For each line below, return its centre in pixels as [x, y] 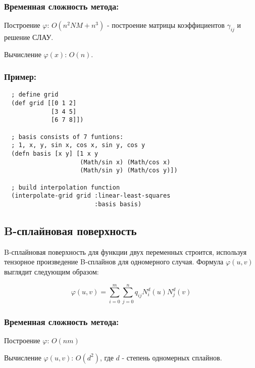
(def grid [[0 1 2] [44, 103]
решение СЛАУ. [29, 37]
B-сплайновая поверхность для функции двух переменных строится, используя [125, 251]
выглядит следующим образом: [52, 271]
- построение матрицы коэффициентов [166, 25]
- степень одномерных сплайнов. [172, 357]
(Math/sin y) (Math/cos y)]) [129, 171]
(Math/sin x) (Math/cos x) [125, 162]
